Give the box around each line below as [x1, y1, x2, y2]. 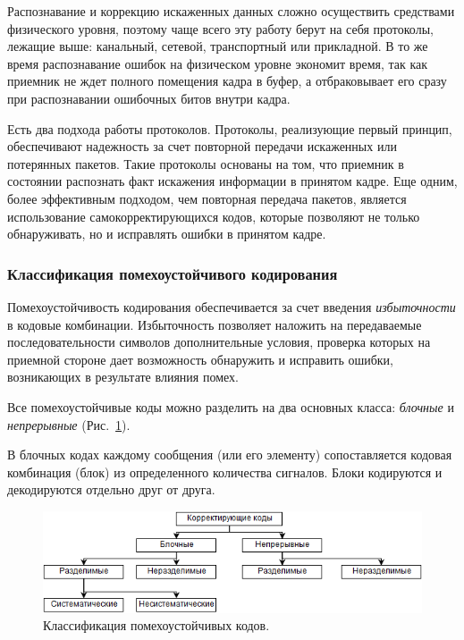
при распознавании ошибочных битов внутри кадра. [7, 88, 291, 107]
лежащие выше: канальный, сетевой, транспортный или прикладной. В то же [7, 37, 428, 55]
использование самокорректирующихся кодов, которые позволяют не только [7, 206, 420, 225]
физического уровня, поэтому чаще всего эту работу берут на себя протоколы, [7, 19, 434, 38]
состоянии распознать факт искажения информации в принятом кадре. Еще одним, [7, 172, 458, 190]
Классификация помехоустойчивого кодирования [7, 262, 338, 284]
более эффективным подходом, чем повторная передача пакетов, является [7, 189, 407, 207]
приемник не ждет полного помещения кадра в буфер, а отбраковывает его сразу [7, 72, 447, 90]
